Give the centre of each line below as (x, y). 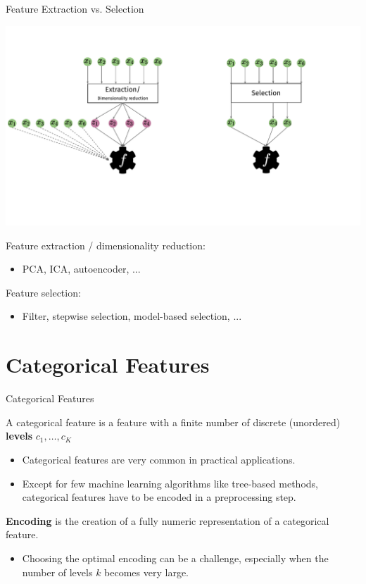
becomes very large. (146, 572)
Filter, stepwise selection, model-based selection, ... (132, 316)
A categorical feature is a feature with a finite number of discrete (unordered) (173, 422)
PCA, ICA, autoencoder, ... (81, 269)
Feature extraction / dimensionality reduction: (106, 245)
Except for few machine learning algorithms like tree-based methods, (170, 483)
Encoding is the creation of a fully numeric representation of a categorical (168, 520)
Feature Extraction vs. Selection (75, 8)
